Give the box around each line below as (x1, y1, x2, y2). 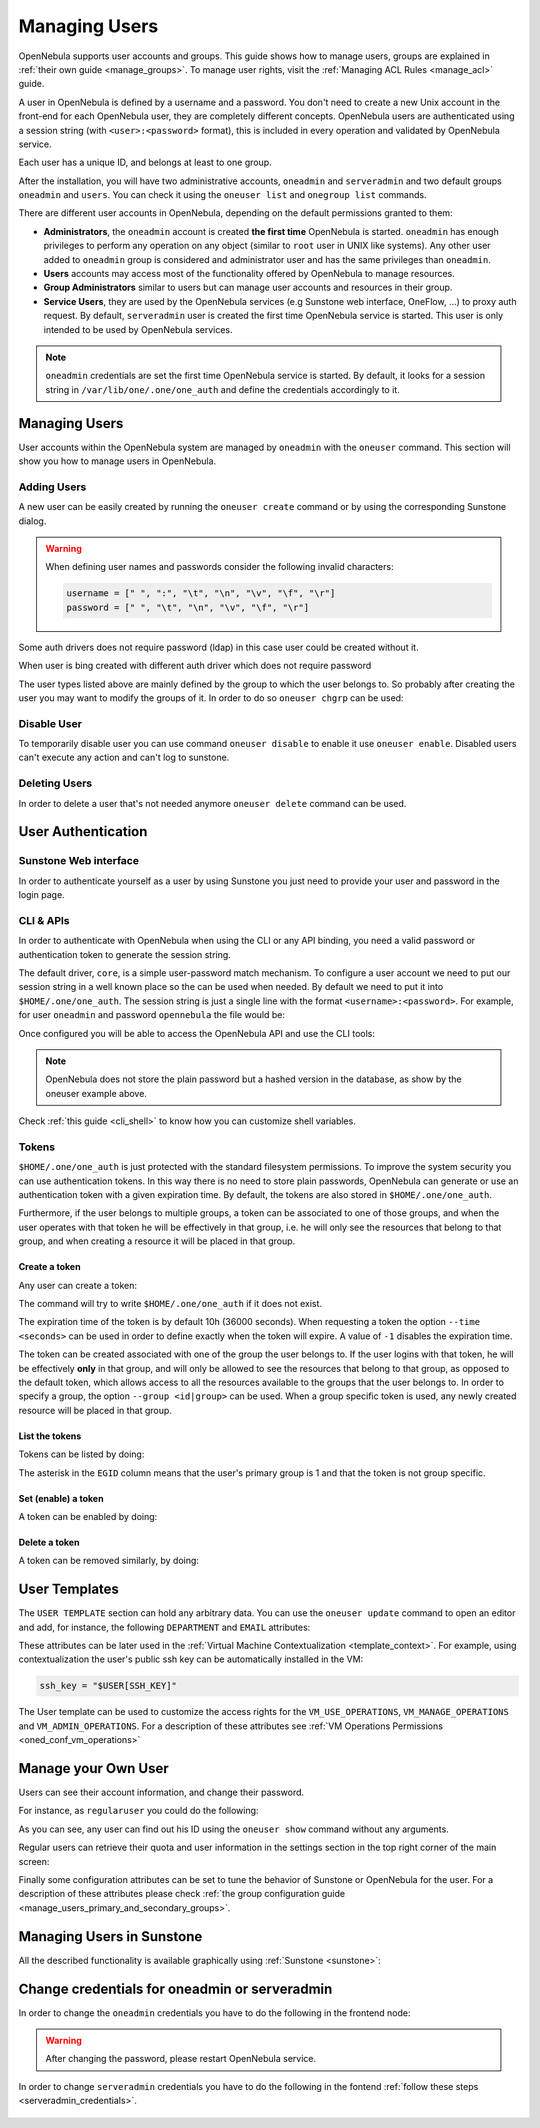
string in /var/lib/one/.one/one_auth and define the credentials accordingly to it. (45, 383, 400, 395)
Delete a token (18, 1536, 80, 1548)
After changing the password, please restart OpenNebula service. (45, 2053, 317, 2065)
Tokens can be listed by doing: (18, 1448, 145, 1460)
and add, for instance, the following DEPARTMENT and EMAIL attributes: (18, 1621, 311, 1633)
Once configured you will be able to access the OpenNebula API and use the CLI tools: (18, 1027, 375, 1039)
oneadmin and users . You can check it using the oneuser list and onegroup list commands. (18, 189, 427, 201)
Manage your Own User (18, 1760, 169, 1777)
